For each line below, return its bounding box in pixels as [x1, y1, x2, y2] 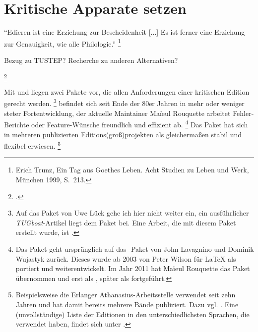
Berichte [4, 119, 29, 129]
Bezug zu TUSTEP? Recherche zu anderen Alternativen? [4, 55, 178, 65]
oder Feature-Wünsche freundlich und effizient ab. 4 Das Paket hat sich [31, 118, 248, 129]
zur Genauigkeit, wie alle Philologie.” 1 [4, 37, 121, 49]
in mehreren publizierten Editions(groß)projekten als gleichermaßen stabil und [4, 129, 242, 139]
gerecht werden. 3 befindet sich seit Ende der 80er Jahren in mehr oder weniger [4, 97, 245, 109]
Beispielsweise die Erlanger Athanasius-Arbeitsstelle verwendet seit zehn [15, 289, 236, 300]
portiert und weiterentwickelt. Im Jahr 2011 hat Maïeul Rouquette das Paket [15, 263, 250, 274]
